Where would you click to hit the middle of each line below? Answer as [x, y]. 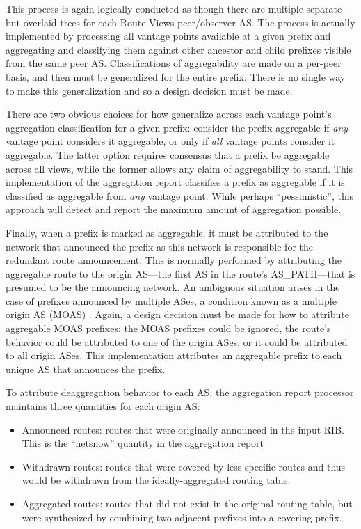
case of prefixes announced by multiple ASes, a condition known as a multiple [171, 300]
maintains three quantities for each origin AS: [103, 406]
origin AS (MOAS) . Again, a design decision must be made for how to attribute [177, 314]
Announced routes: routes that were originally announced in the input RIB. [183, 429]
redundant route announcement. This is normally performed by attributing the [174, 260]
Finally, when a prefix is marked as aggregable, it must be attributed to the [167, 232]
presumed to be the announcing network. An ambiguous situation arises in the [173, 287]
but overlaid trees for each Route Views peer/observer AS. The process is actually [180, 22]
